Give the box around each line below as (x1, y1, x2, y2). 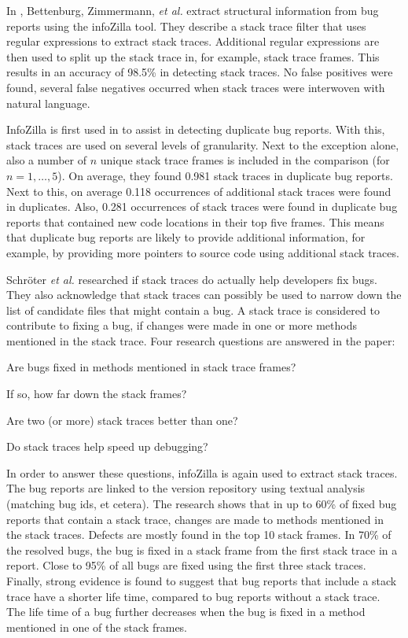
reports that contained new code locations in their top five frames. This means (6, 213, 384, 230)
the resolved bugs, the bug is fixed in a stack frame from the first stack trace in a (6, 541, 398, 558)
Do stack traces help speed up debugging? (6, 438, 208, 455)
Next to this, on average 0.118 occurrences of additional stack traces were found (6, 183, 391, 199)
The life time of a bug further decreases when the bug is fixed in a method (6, 603, 366, 620)
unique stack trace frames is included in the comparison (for (100, 152, 390, 168)
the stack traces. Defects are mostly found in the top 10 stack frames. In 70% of (6, 526, 391, 543)
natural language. (6, 94, 90, 111)
